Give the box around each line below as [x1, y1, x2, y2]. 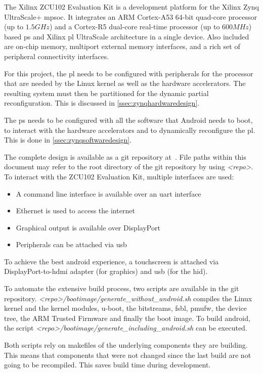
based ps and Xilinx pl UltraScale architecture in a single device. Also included [4, 31, 249, 41]
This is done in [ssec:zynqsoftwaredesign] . [4, 134, 132, 145]
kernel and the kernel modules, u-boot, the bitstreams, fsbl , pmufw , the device [4, 303, 247, 313]
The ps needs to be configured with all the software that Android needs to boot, [4, 114, 253, 125]
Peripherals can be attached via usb [16, 239, 127, 250]
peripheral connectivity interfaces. [4, 51, 109, 61]
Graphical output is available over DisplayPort [16, 222, 160, 232]
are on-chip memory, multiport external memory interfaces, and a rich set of [4, 41, 240, 52]
